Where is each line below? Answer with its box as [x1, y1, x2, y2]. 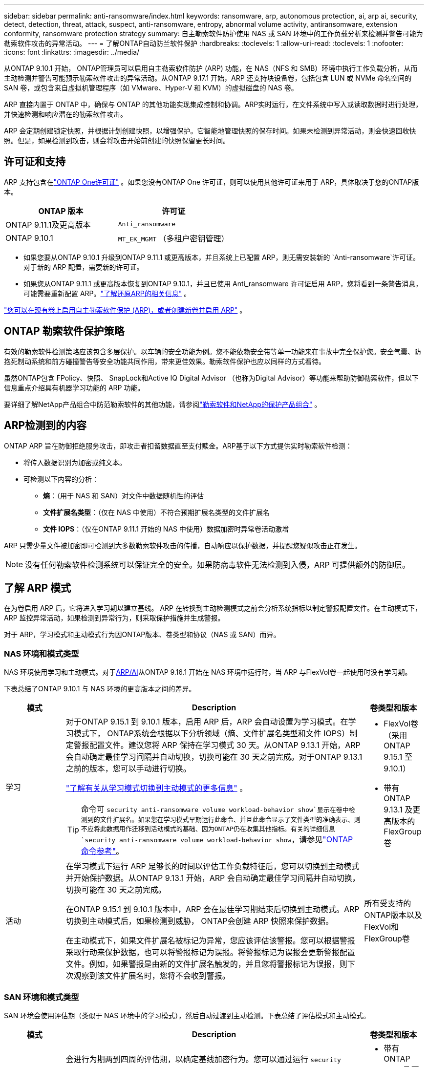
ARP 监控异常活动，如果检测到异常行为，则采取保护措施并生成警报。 [4, 614, 225, 622]
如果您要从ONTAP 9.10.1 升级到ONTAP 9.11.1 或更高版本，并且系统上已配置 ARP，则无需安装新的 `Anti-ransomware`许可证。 [23, 253, 420, 261]
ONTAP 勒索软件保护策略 [4, 325, 125, 338]
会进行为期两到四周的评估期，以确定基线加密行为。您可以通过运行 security [65, 1054, 341, 1064]
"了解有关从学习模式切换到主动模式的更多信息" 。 [65, 783, 248, 793]
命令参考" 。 [81, 846, 124, 856]
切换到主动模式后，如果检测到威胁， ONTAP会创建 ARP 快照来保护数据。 [65, 916, 334, 926]
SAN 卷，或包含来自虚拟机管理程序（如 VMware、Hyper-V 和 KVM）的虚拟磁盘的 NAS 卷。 [4, 84, 298, 92]
